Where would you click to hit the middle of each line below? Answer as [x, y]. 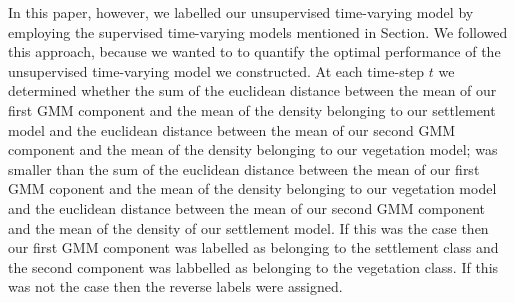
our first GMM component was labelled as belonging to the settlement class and [253, 247]
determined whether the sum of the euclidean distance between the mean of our [252, 90]
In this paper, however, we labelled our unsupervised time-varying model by [241, 12]
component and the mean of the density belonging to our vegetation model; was [253, 149]
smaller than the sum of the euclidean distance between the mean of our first [244, 168]
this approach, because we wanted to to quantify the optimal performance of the [254, 51]
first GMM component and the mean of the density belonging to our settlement [252, 109]
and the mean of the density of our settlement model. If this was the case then [248, 227]
